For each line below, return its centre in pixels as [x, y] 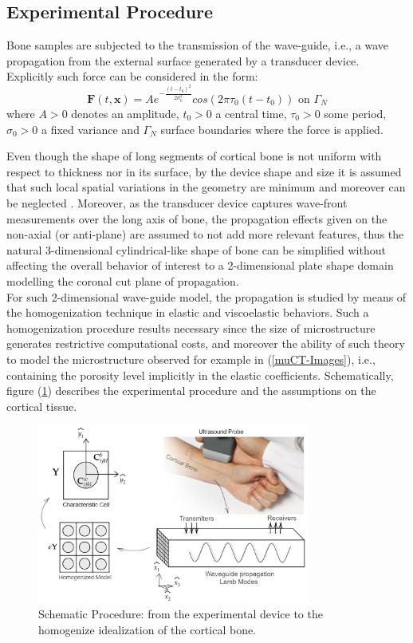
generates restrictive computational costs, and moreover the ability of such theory [206, 343]
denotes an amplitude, [125, 113]
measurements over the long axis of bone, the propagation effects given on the [197, 218]
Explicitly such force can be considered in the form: [132, 76]
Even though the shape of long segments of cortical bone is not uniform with [194, 156]
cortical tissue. [42, 406]
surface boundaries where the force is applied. [272, 129]
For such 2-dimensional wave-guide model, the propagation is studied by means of [206, 296]
